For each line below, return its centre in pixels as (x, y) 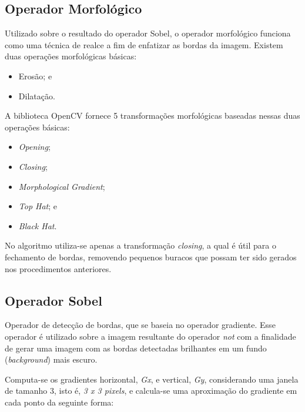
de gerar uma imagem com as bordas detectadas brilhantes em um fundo (136, 348)
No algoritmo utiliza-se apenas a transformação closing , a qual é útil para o (140, 245)
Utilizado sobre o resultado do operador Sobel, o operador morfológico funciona (148, 33)
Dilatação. (37, 96)
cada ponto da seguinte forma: (59, 402)
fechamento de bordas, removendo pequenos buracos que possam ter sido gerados (151, 257)
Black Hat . (38, 225)
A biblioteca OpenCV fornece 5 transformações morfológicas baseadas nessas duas (152, 115)
